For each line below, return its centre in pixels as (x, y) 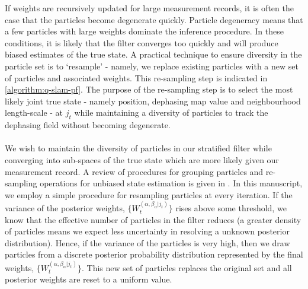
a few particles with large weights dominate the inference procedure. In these (144, 31)
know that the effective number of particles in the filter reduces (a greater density (153, 219)
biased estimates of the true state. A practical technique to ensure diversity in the (153, 54)
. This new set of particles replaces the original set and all (187, 267)
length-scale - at (34, 112)
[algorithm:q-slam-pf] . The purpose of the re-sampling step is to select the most (149, 89)
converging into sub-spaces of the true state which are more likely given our (142, 159)
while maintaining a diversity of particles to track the (171, 112)
